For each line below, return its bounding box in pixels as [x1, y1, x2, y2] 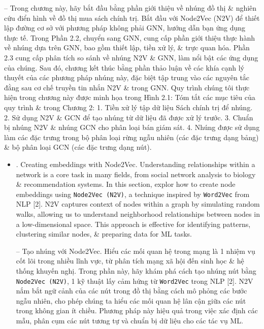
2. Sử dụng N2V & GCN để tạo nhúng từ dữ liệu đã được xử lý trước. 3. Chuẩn [4, 112, 253, 122]
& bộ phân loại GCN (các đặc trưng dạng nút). [4, 142, 152, 152]
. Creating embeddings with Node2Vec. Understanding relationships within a [16, 158, 255, 169]
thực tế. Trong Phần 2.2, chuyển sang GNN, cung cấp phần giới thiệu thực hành [4, 32, 255, 43]
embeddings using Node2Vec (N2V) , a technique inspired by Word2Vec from [16, 188, 250, 199]
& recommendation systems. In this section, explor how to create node [16, 179, 236, 189]
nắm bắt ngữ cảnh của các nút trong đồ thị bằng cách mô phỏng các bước [16, 285, 247, 296]
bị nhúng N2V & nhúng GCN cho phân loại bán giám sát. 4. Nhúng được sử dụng [4, 122, 260, 133]
